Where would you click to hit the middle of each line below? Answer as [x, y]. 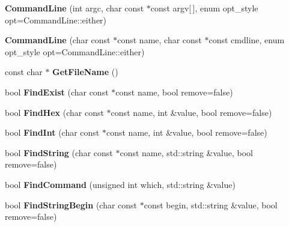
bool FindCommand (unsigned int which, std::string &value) [120, 184]
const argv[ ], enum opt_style [204, 8]
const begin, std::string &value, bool [211, 204]
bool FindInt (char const [52, 132]
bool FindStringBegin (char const [71, 204]
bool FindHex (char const [54, 112]
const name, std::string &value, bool [186, 152]
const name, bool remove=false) [174, 92]
